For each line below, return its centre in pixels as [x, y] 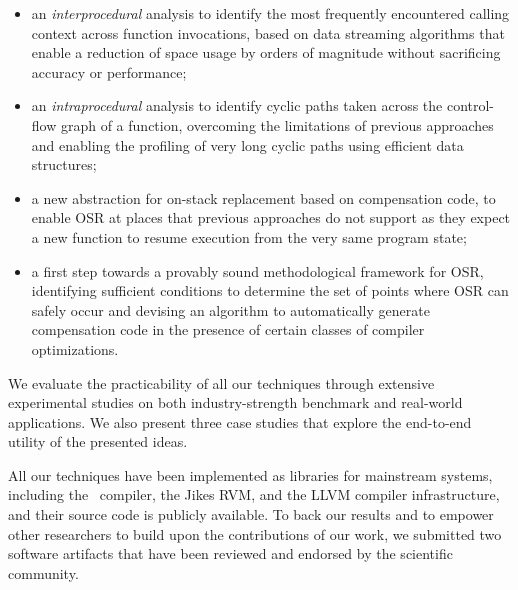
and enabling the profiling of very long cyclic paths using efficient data [247, 144]
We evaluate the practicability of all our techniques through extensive [221, 382]
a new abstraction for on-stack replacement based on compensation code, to [263, 197]
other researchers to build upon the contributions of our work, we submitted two [255, 533]
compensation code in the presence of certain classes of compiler [228, 329]
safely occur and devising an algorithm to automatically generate [230, 309]
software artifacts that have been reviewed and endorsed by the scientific [230, 553]
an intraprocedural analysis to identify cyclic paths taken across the [237, 105]
